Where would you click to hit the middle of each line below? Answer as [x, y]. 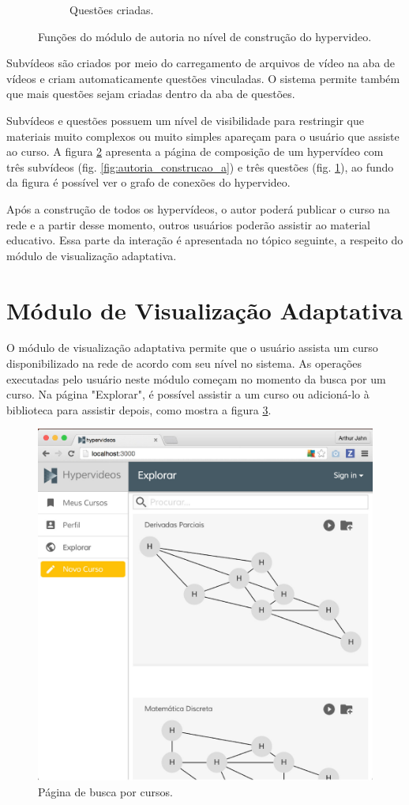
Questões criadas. [112, 9]
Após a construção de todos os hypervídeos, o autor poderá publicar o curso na [198, 208]
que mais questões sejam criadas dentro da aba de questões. [151, 94]
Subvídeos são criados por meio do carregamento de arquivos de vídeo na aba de [201, 63]
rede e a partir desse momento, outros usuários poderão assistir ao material [188, 224]
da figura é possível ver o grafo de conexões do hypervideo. [148, 182]
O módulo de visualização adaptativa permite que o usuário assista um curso [192, 348]
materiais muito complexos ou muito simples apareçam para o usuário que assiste [203, 136]
